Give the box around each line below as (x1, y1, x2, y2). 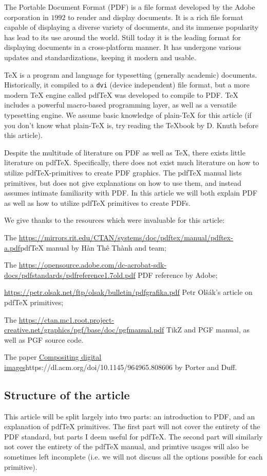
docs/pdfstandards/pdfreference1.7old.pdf (4, 269, 136, 280)
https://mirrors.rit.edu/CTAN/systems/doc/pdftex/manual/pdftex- (18, 232, 233, 242)
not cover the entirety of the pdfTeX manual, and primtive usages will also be (4, 441, 249, 452)
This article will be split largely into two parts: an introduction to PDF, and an (4, 411, 255, 421)
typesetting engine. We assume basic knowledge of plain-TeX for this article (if (4, 110, 252, 120)
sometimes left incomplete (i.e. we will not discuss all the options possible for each (4, 451, 263, 462)
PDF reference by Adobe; (138, 269, 218, 280)
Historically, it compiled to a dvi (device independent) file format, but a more (4, 79, 250, 90)
